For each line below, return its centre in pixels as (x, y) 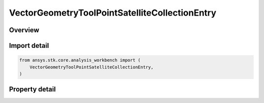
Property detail (33, 90)
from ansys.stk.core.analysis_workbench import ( (80, 60)
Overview (24, 30)
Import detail (29, 46)
